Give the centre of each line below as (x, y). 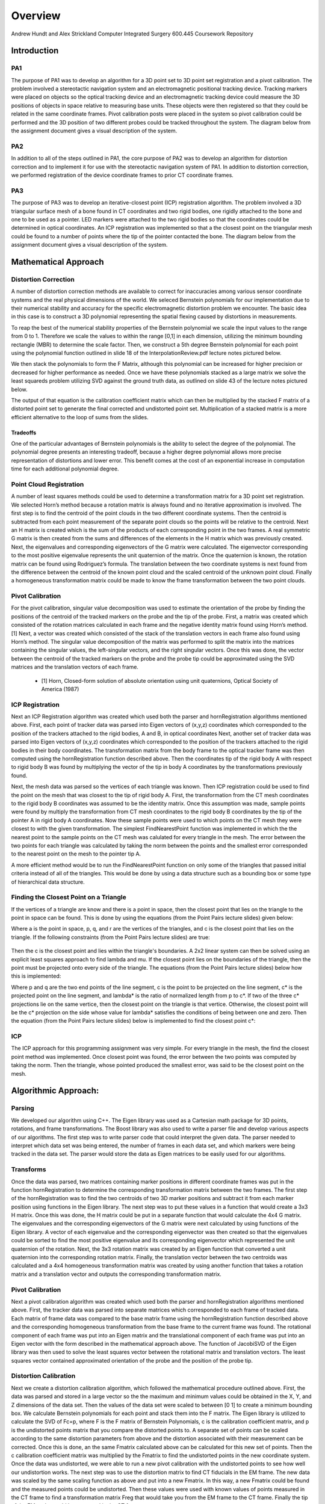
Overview (36, 16)
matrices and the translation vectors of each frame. (75, 667)
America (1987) (60, 689)
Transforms (29, 1170)
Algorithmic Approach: (55, 1091)
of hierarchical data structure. (48, 882)
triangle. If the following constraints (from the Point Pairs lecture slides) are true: (110, 937)
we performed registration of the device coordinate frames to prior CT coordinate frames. (122, 175)
